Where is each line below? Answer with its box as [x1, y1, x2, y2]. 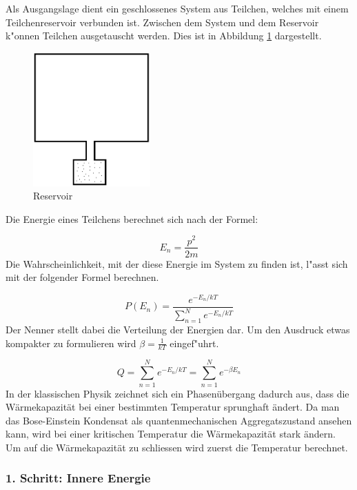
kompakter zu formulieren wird [6, 335, 136, 350]
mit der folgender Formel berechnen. [6, 270, 159, 284]
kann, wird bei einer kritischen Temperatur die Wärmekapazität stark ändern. [6, 427, 336, 441]
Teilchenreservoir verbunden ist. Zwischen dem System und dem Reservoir [6, 14, 319, 29]
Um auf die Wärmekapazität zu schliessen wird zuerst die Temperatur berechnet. [6, 440, 348, 454]
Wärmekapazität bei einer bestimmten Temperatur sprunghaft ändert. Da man [6, 400, 340, 414]
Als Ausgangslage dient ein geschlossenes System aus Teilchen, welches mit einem [6, 1, 349, 15]
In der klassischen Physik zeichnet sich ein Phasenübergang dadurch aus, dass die [6, 386, 349, 400]
